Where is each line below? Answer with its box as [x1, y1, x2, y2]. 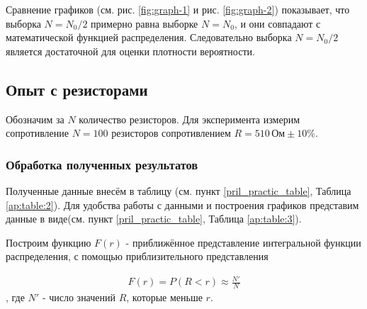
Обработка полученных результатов [6, 155, 198, 173]
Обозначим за [6, 111, 64, 126]
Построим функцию [6, 235, 91, 249]
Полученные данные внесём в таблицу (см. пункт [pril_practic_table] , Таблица [6, 183, 351, 198]
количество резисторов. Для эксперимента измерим [79, 111, 300, 126]
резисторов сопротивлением [111, 125, 231, 140]
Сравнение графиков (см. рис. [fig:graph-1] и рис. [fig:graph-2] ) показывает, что [6, 2, 350, 16]
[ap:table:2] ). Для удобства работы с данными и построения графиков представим [6, 197, 359, 212]
